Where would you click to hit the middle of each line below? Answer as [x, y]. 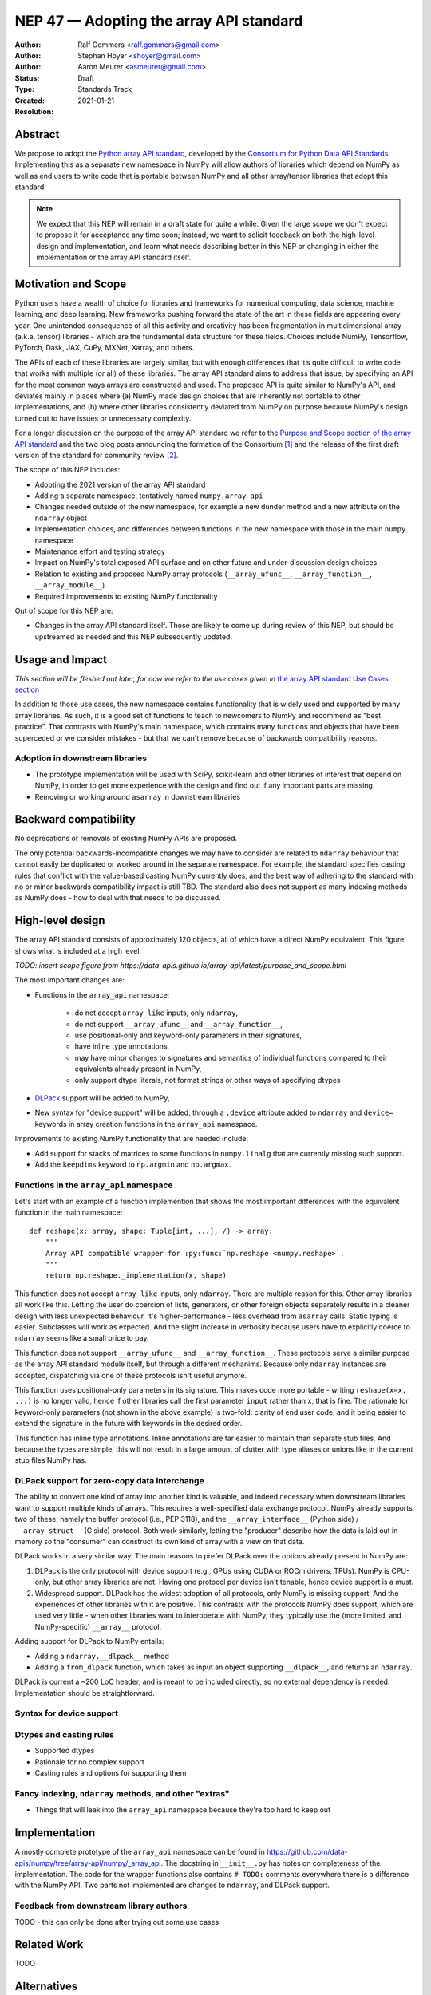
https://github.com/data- [307, 1852]
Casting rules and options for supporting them [111, 1773]
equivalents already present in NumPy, [138, 1069]
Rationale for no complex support [90, 1762]
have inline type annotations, [122, 1046]
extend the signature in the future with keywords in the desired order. [129, 1424]
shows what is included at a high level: [78, 950]
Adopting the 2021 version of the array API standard [120, 484]
